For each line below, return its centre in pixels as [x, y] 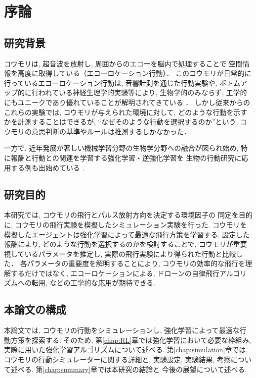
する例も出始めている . [47, 167]
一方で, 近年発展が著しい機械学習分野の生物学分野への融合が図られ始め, [121, 148]
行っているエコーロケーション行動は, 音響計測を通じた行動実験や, [111, 82]
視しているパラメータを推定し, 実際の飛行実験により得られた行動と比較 [120, 253]
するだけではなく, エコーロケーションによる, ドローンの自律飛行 [115, 273]
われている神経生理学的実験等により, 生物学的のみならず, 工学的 [143, 92]
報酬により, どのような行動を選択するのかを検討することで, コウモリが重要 [126, 244]
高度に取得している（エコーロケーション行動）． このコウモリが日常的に [134, 73]
